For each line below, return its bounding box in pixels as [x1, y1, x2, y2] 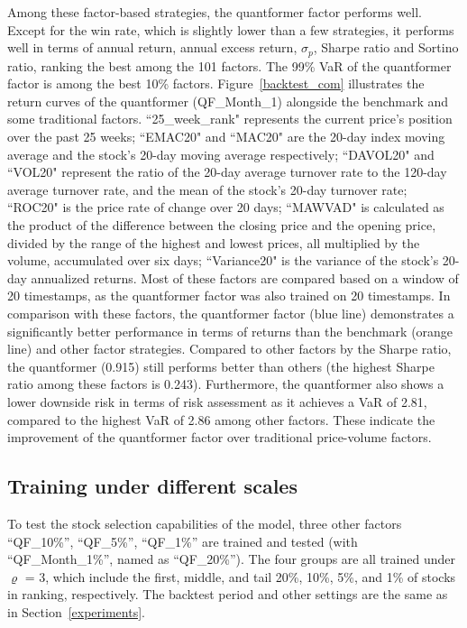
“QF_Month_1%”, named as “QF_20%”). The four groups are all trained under [7, 549, 455, 568]
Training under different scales [7, 472, 298, 500]
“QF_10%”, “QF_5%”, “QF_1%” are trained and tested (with [7, 531, 358, 550]
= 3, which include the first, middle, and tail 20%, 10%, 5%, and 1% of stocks [24, 567, 456, 586]
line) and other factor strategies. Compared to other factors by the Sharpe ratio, [7, 339, 452, 358]
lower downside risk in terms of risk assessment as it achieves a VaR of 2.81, [7, 392, 427, 411]
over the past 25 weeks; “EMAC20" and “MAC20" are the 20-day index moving [7, 127, 445, 146]
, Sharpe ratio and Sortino [313, 38, 459, 57]
